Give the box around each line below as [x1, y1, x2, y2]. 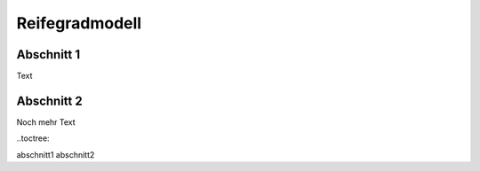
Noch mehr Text [16, 116, 76, 128]
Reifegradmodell [16, 13, 142, 33]
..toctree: [16, 133, 50, 144]
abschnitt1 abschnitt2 [16, 149, 95, 159]
